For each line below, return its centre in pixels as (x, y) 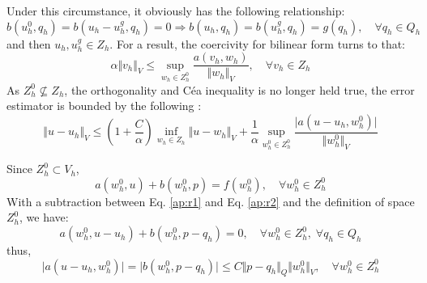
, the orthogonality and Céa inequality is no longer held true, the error (239, 89)
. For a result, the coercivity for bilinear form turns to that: (258, 43)
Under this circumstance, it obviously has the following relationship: (176, 11)
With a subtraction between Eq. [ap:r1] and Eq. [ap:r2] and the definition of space (211, 201)
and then (29, 43)
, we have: (44, 217)
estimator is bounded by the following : (104, 106)
